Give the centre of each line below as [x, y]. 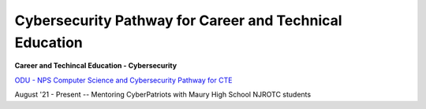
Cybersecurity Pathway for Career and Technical [178, 20]
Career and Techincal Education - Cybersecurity [96, 66]
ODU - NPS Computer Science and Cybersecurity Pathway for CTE [123, 80]
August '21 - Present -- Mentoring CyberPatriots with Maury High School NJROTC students [163, 95]
